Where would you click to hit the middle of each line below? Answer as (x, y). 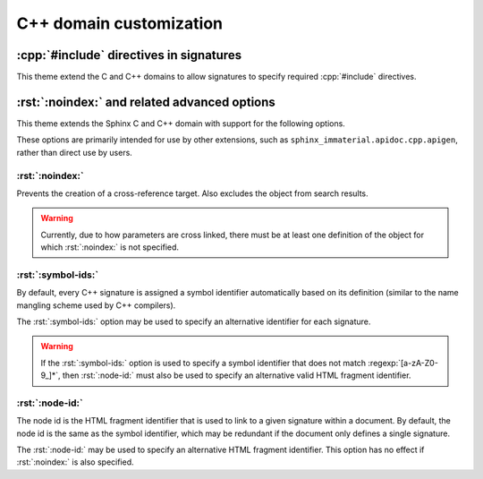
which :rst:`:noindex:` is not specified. (110, 247)
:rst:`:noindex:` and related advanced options (146, 102)
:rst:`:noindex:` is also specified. (75, 462)
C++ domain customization (120, 23)
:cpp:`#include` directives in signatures (129, 55)
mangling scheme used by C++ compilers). (96, 305)
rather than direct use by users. (75, 152)
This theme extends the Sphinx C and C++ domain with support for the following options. (181, 123)
